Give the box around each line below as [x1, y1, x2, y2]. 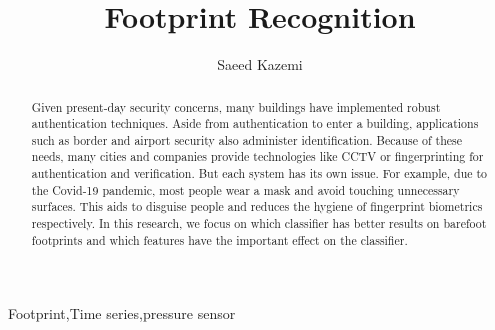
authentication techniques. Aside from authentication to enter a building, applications [31, 115, 479, 132]
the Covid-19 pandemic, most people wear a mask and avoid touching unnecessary [31, 181, 460, 198]
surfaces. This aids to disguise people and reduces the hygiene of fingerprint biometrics [31, 198, 483, 215]
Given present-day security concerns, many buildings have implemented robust [31, 98, 441, 115]
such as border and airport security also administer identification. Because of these [31, 131, 463, 148]
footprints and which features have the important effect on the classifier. [31, 231, 408, 248]
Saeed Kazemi [217, 54, 303, 75]
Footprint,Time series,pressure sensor [8, 303, 236, 324]
